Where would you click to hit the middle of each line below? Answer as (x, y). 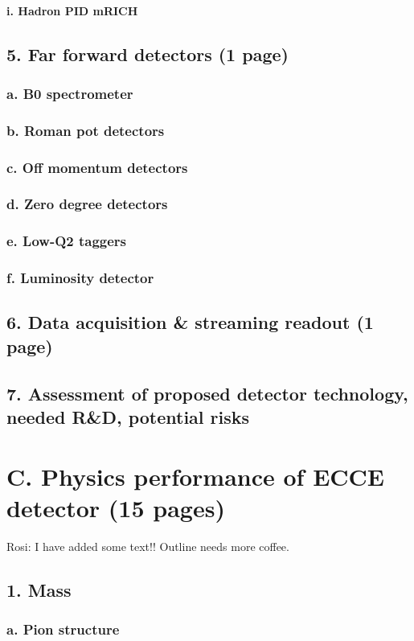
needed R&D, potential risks (128, 416)
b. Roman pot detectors (86, 130)
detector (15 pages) (116, 507)
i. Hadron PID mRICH (72, 10)
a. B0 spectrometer (70, 93)
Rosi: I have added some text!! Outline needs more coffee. (148, 546)
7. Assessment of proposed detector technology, (207, 393)
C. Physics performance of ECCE (196, 476)
